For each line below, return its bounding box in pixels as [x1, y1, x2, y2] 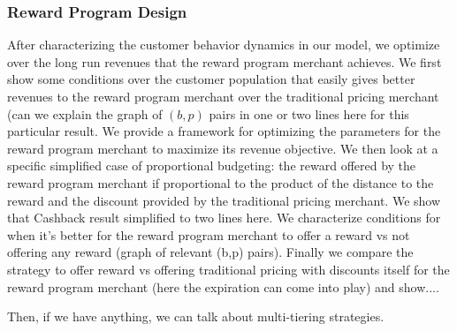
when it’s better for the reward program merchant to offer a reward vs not [7, 225, 410, 244]
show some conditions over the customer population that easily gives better [7, 70, 415, 88]
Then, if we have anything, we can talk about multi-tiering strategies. [7, 307, 385, 326]
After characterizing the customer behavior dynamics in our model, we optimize [7, 35, 440, 54]
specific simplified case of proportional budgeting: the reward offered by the [7, 156, 416, 175]
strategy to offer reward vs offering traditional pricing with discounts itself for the [7, 260, 450, 278]
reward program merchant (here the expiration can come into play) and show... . [7, 277, 439, 296]
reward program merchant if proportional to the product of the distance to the [7, 173, 434, 192]
